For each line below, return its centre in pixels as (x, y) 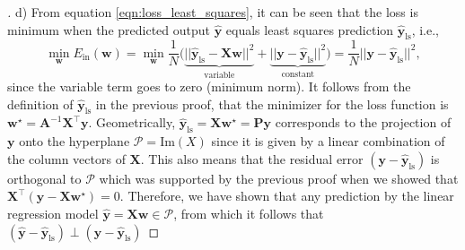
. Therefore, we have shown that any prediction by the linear (287, 196)
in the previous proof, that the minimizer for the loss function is (272, 103)
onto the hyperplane (75, 141)
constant (298, 74)
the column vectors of (66, 158)
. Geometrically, (132, 122)
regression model (53, 214)
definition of (40, 103)
